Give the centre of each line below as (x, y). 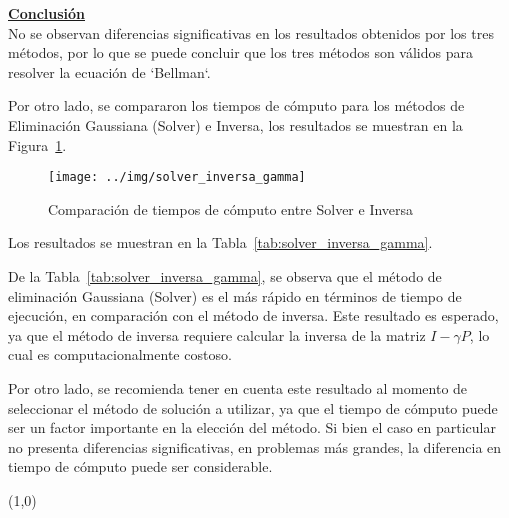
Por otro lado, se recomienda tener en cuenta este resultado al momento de (238, 387)
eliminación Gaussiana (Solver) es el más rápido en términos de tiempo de (235, 295)
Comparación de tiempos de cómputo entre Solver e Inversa (231, 208)
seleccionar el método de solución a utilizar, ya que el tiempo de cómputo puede (253, 407)
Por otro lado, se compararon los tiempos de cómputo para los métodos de (236, 105)
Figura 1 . (37, 144)
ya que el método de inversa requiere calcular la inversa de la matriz (217, 334)
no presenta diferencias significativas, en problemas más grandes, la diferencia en (255, 446)
